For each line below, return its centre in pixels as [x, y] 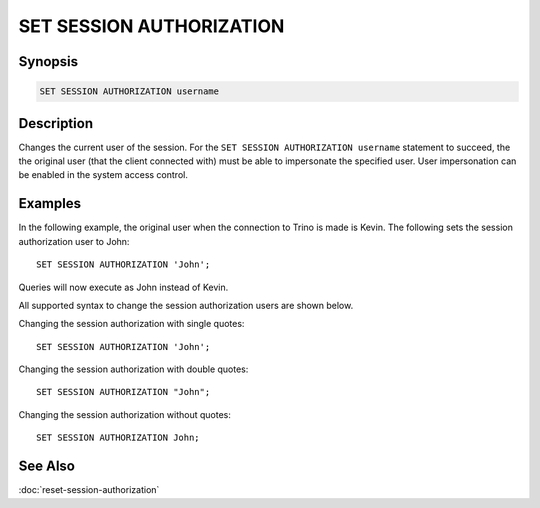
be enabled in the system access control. [103, 175]
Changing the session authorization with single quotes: [131, 324]
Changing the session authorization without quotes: [125, 414]
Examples [50, 203]
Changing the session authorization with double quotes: [133, 369]
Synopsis [48, 61]
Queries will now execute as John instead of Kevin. [123, 287]
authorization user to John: [74, 241]
